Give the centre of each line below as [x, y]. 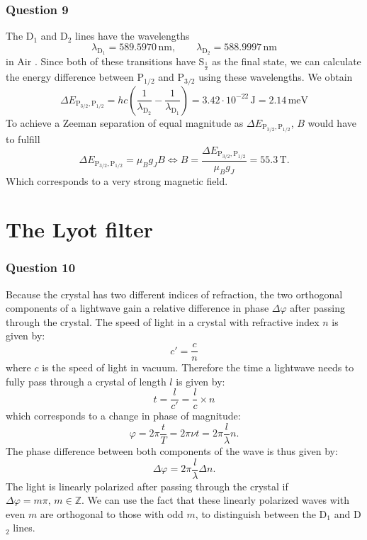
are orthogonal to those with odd [112, 513]
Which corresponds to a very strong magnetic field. [117, 180]
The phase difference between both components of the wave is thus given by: [172, 451]
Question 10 [41, 268]
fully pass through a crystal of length [86, 381]
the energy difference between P [75, 77]
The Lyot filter [79, 229]
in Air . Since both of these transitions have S [105, 61]
